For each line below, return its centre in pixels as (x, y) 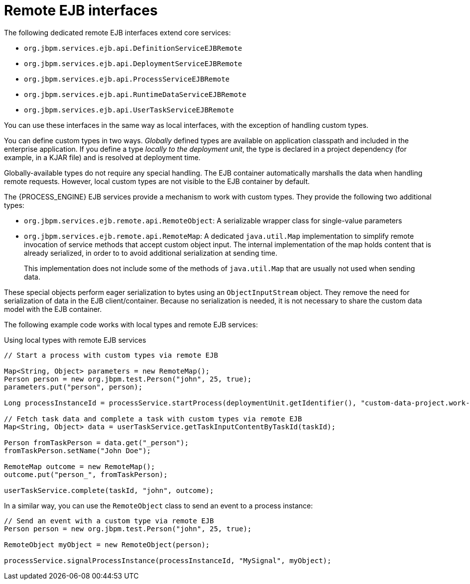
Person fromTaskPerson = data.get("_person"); (96, 442)
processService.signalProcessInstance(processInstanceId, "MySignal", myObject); (168, 560)
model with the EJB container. (53, 309)
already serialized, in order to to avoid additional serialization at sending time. (151, 253)
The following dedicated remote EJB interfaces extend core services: (117, 32)
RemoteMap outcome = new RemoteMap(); (80, 466)
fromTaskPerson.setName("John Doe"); (78, 450)
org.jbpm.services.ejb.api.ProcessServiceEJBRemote (127, 79)
